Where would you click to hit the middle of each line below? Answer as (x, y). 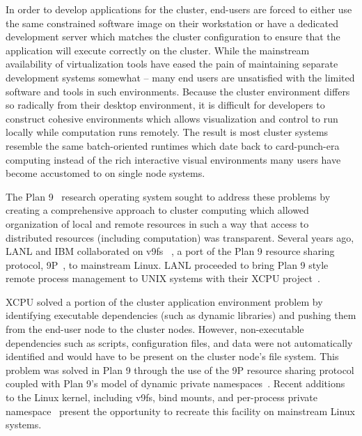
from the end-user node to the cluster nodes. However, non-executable (155, 329)
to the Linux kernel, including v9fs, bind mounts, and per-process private (162, 397)
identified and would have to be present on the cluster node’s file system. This (172, 356)
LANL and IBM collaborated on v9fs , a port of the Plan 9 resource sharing (170, 251)
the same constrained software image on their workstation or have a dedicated (172, 23)
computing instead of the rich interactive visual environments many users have (173, 159)
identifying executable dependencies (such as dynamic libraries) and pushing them (181, 315)
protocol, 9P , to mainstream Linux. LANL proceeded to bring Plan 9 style (167, 264)
